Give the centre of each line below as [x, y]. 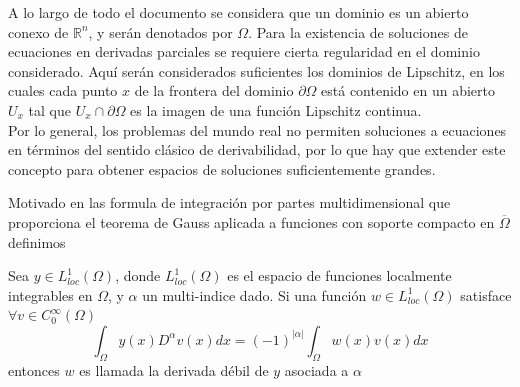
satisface [486, 294]
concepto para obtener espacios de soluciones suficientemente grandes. [222, 168]
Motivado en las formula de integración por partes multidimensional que [229, 202]
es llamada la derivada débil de [174, 369]
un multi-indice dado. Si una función [254, 294]
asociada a [316, 369]
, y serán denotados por [160, 31]
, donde [138, 275]
